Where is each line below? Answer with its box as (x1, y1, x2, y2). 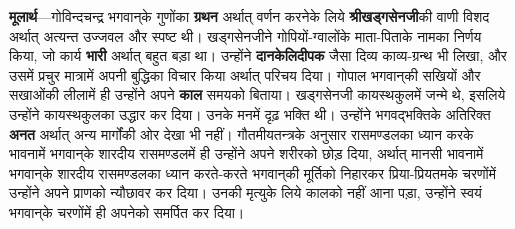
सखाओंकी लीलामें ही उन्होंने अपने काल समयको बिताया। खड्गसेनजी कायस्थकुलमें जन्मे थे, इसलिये (9, 84, 506, 105)
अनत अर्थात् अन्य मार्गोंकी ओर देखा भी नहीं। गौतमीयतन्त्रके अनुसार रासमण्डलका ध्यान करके (9, 123, 474, 144)
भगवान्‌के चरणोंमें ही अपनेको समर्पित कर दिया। (9, 201, 245, 222)
